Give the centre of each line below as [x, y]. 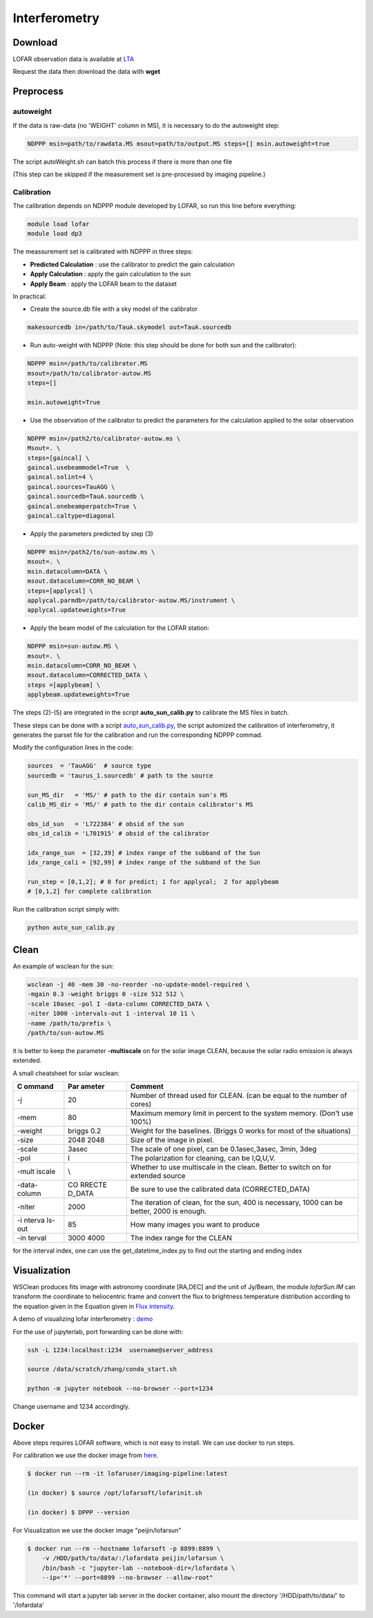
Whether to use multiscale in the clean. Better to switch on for [231, 1167]
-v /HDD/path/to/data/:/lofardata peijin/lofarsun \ [133, 1558]
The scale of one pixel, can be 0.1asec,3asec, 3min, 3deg [223, 1149]
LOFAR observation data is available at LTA [74, 59]
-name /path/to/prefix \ [69, 1023]
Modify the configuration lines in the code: [73, 748]
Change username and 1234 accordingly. [71, 1407]
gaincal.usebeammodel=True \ [78, 468]
